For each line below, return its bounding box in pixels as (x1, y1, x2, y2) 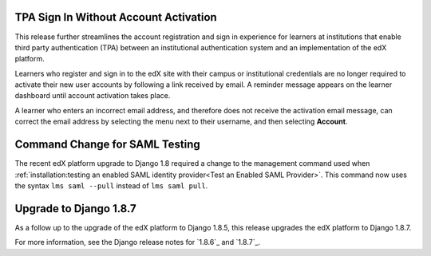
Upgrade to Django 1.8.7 (14, 202, 137, 215)
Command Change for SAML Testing (14, 138, 201, 152)
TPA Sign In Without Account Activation (14, 10, 217, 24)
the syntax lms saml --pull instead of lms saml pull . (14, 180, 208, 191)
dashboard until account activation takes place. (14, 91, 171, 100)
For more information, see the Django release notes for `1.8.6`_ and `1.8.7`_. (14, 238, 261, 247)
